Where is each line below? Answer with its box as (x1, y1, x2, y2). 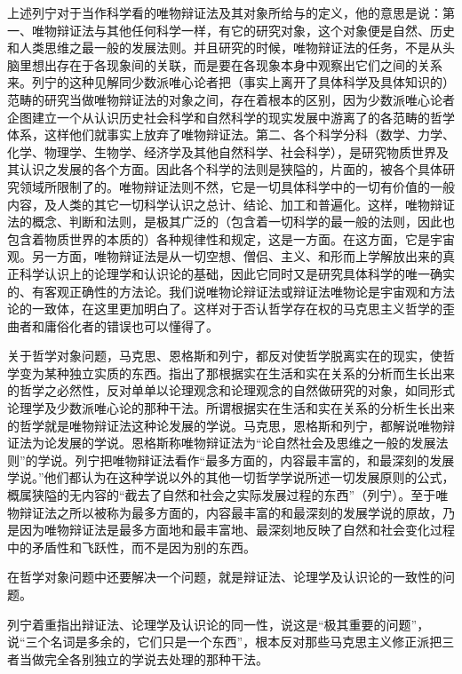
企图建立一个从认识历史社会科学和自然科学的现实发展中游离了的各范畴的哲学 (7, 107, 455, 126)
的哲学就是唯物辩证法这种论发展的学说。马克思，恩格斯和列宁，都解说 (7, 416, 418, 434)
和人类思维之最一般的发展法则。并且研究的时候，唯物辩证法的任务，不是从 (7, 38, 442, 57)
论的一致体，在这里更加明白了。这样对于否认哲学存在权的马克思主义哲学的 (7, 299, 442, 318)
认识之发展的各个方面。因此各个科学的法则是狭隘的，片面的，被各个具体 (19, 160, 442, 178)
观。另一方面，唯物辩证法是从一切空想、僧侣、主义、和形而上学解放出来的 (7, 247, 442, 266)
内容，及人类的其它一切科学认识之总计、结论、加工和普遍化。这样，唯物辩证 (7, 194, 455, 213)
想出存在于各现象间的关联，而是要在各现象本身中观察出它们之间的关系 (31, 55, 442, 74)
